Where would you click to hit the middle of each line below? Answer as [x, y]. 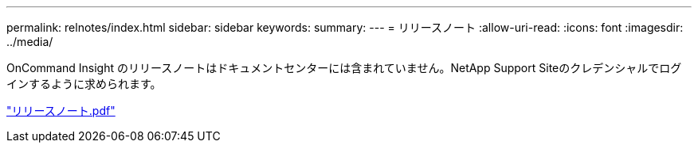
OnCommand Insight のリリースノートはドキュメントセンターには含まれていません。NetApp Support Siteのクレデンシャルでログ [344, 68]
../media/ [30, 42]
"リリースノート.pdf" [61, 111]
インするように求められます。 [84, 84]
